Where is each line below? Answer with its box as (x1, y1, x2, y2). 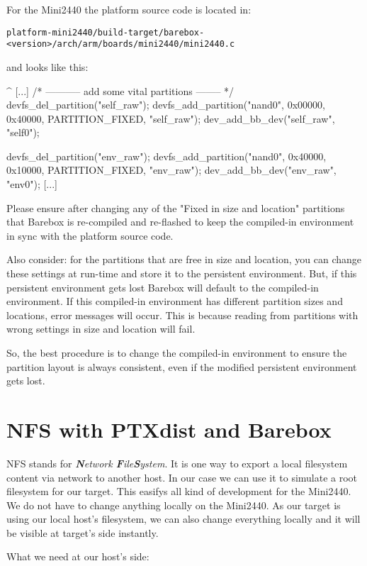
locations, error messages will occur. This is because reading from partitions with (6, 307, 358, 322)
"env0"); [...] (6, 177, 57, 192)
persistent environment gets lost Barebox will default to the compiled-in (6, 279, 319, 294)
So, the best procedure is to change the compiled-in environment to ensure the (6, 345, 347, 360)
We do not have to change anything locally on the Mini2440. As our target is (6, 497, 341, 512)
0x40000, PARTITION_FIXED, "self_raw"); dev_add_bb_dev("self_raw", (6, 111, 335, 126)
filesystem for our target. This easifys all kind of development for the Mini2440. (6, 484, 351, 499)
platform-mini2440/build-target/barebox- (6, 27, 205, 38)
